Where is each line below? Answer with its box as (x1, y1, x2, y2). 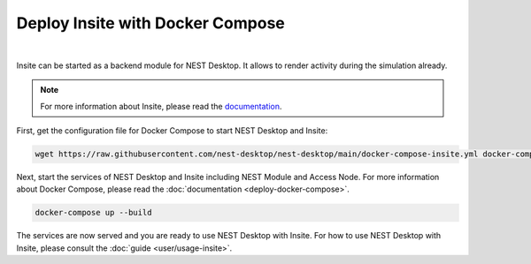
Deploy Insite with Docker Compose (16, 13, 285, 33)
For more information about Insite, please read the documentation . (40, 101, 282, 111)
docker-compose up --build (35, 207, 152, 218)
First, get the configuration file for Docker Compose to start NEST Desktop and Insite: (16, 125, 328, 136)
